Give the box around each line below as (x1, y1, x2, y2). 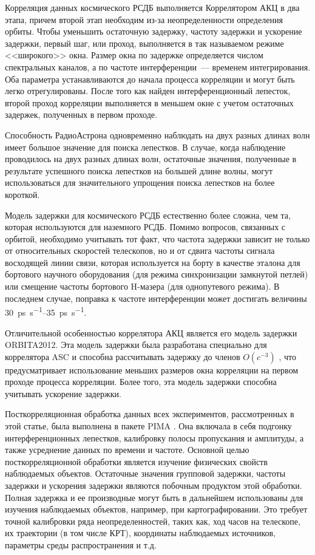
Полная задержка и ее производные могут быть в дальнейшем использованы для (5, 491, 303, 503)
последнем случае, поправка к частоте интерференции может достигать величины (5, 291, 307, 304)
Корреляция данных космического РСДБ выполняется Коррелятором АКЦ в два (5, 1, 300, 13)
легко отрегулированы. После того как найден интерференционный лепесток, (5, 84, 291, 97)
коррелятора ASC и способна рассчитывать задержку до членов (5, 350, 240, 363)
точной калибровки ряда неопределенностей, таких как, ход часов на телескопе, (5, 514, 300, 527)
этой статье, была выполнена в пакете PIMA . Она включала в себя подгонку (5, 420, 292, 432)
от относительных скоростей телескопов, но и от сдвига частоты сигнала (5, 244, 275, 257)
